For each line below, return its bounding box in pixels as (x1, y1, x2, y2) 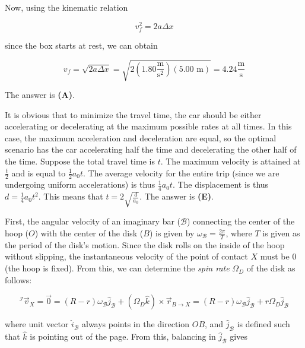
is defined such (237, 318, 290, 330)
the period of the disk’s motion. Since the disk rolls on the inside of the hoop (5, 238, 285, 251)
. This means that (38, 190, 103, 203)
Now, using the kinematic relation (5, 1, 128, 13)
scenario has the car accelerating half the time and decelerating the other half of (5, 143, 297, 156)
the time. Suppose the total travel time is (5, 154, 155, 167)
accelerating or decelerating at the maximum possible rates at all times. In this (5, 120, 292, 132)
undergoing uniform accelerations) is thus (5, 178, 155, 191)
